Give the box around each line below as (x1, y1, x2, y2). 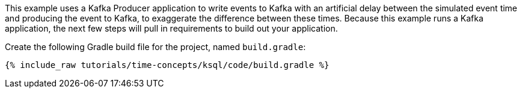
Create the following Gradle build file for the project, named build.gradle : (5, 42, 306, 52)
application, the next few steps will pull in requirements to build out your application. (5, 23, 338, 33)
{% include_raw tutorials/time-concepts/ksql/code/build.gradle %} (5, 60, 330, 70)
